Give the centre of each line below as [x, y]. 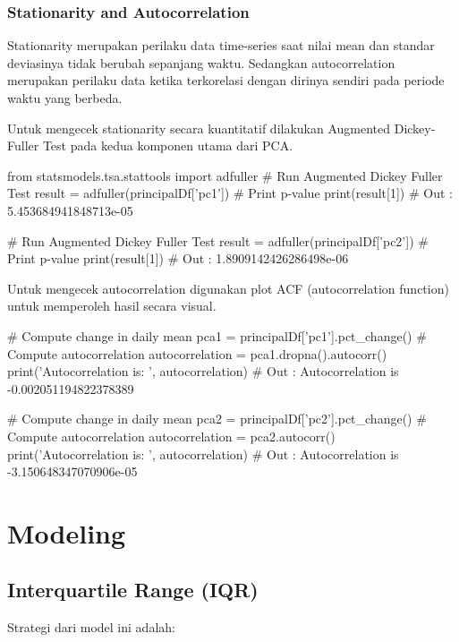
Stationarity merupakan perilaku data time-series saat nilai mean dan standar [221, 45]
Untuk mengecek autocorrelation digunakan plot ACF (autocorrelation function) [228, 288]
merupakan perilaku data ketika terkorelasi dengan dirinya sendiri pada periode [226, 80]
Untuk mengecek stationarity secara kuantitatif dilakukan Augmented [199, 128]
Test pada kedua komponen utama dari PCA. [168, 146]
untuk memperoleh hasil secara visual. [112, 306]
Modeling [67, 532]
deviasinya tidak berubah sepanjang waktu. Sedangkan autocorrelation [201, 62]
